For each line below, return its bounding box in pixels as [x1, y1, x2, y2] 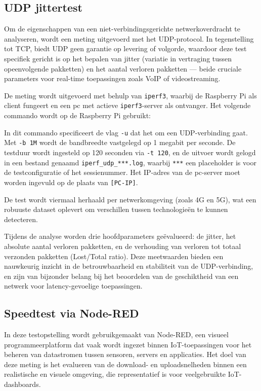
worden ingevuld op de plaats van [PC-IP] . [4, 176, 138, 187]
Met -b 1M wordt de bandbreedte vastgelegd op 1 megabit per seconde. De [4, 137, 236, 148]
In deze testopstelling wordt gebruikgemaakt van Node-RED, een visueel [4, 329, 229, 340]
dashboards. [4, 379, 41, 389]
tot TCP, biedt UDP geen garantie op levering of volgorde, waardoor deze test [4, 43, 247, 54]
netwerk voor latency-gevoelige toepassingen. [4, 280, 143, 291]
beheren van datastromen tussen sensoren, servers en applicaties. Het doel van [4, 349, 246, 360]
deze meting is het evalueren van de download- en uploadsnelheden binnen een [4, 359, 247, 369]
